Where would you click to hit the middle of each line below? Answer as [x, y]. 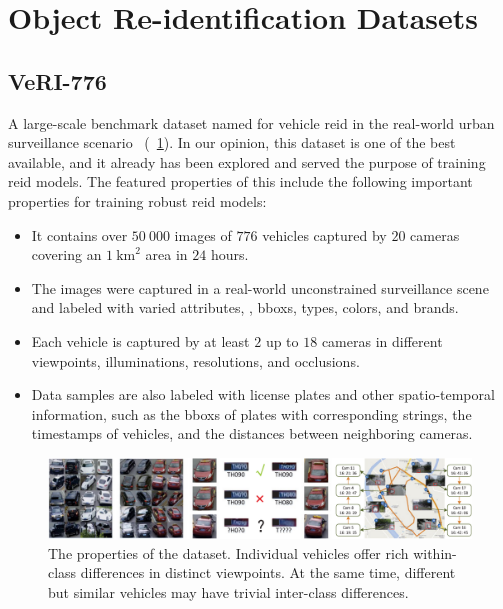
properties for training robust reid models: [137, 200]
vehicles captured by [324, 234]
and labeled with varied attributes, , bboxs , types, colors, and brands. [245, 307]
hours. [229, 254]
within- [435, 552]
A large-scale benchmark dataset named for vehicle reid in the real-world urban [251, 122]
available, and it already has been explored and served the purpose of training [247, 161]
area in [166, 254]
